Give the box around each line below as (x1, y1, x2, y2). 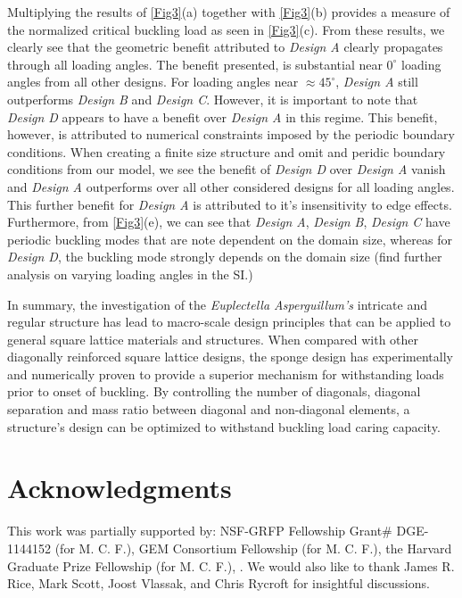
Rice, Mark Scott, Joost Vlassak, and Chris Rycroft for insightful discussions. (7, 574, 430, 593)
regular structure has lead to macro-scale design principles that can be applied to (7, 312, 451, 331)
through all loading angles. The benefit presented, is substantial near (7, 54, 383, 73)
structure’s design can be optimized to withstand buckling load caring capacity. (7, 417, 441, 436)
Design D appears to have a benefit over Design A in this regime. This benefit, (7, 107, 438, 126)
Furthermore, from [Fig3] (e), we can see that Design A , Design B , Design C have (7, 212, 450, 231)
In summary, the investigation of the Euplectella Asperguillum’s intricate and (7, 295, 427, 313)
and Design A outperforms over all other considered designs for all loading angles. (7, 177, 455, 195)
